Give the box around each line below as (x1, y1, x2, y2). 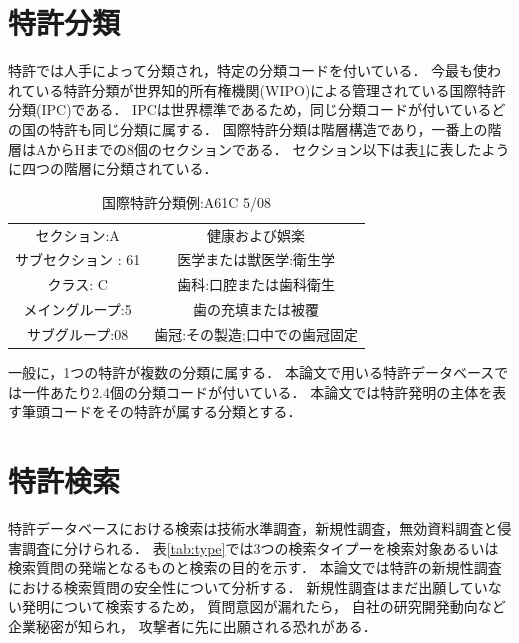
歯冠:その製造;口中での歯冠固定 (154, 323, 359, 344)
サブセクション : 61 (15, 249, 141, 270)
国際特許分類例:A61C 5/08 (101, 191, 272, 212)
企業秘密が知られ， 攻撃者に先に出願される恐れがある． (8, 615, 377, 636)
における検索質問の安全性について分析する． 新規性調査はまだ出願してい (8, 576, 488, 597)
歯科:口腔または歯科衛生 (177, 274, 336, 295)
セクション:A (35, 224, 120, 245)
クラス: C (47, 274, 108, 295)
